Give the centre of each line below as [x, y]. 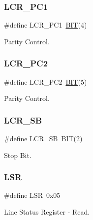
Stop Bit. [18, 155]
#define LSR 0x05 [32, 195]
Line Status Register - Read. [47, 212]
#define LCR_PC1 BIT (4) [46, 25]
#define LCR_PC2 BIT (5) [46, 81]
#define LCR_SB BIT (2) [43, 139]
